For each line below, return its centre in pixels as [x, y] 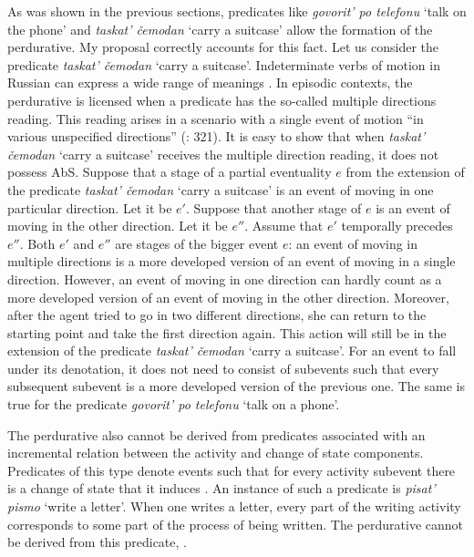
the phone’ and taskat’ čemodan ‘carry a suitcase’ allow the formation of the [220, 29]
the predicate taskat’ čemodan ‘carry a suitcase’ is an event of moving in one [221, 189]
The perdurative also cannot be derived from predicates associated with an [216, 434]
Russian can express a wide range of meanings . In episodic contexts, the [210, 83]
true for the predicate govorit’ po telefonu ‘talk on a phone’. [174, 404]
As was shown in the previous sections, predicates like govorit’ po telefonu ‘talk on [237, 11]
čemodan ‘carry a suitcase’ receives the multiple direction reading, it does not [223, 154]
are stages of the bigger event [197, 243]
